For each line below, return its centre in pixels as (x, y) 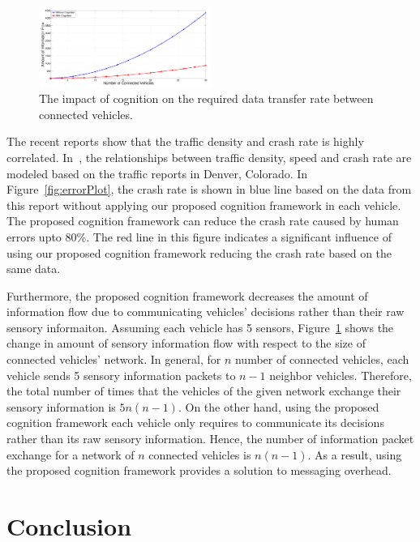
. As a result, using (355, 454)
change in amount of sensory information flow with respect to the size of (186, 343)
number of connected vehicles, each (322, 359)
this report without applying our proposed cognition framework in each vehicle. (204, 205)
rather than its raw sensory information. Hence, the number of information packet (210, 439)
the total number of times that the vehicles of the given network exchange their (204, 391)
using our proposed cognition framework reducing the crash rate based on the (199, 252)
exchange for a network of (71, 454)
